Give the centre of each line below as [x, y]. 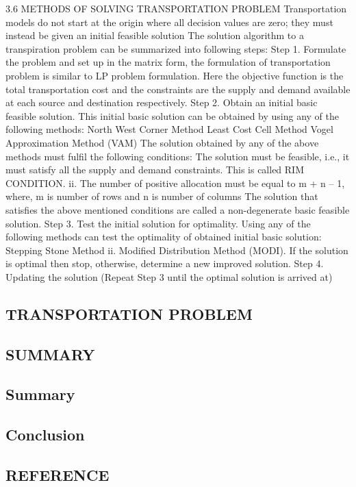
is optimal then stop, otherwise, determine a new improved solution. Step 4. [165, 263]
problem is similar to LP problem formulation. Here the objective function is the [175, 75]
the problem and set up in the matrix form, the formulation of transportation [168, 62]
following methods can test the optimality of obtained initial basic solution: [164, 237]
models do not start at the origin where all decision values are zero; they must [169, 22]
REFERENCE [58, 474]
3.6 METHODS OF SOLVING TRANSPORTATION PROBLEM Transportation [176, 8]
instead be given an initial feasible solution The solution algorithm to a [155, 35]
